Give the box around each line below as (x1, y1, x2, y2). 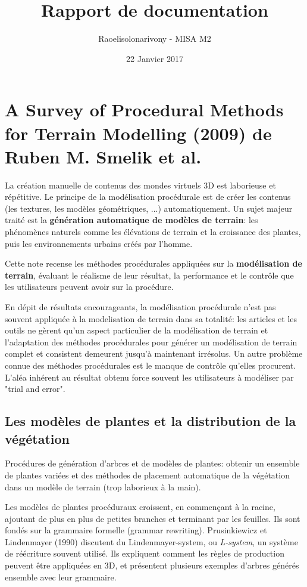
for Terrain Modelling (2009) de (5, 121, 272, 145)
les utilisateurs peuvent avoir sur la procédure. (5, 280, 174, 293)
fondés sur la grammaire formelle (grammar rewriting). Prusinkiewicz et (5, 524, 267, 536)
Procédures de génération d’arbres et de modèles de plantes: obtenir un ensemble (5, 457, 300, 469)
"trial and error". (5, 382, 65, 395)
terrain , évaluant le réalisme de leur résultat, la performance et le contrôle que (5, 268, 294, 281)
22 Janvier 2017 (126, 52, 183, 64)
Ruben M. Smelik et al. (5, 144, 202, 168)
